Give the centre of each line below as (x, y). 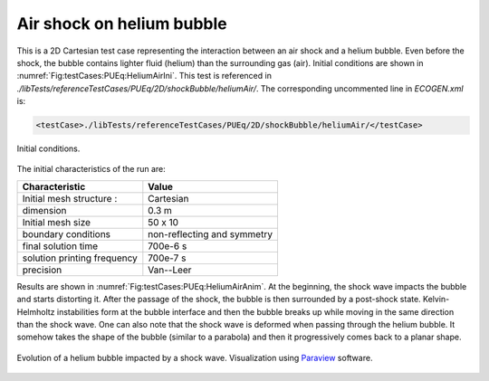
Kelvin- (436, 300)
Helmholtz (36, 311)
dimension (44, 210)
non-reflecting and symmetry (211, 233)
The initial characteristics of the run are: (91, 169)
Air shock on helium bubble (122, 24)
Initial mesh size (56, 222)
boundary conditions (67, 233)
